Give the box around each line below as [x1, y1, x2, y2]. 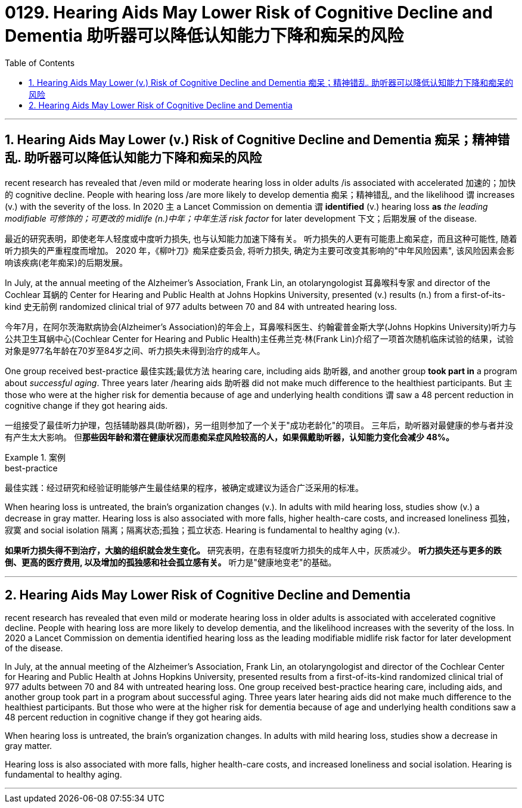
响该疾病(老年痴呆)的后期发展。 [5, 257, 128, 268]
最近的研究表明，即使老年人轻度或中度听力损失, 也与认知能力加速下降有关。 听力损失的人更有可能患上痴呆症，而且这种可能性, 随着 [5, 233, 517, 244]
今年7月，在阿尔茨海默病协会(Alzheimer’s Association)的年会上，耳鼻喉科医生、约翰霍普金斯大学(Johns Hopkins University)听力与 [5, 321, 517, 332]
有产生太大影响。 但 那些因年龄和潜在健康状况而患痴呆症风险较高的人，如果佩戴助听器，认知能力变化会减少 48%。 [5, 431, 455, 442]
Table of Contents [5, 57, 75, 68]
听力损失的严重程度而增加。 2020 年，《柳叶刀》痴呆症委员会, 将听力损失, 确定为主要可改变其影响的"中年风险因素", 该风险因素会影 [5, 245, 515, 256]
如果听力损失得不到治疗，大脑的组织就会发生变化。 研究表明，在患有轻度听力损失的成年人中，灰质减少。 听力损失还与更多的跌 [5, 545, 502, 555]
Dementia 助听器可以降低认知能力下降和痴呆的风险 [5, 26, 404, 46]
